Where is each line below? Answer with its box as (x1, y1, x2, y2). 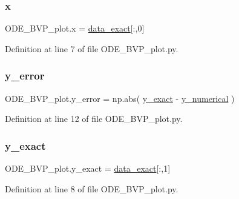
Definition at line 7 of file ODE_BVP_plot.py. (5, 42, 178, 55)
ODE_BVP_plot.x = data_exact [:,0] (5, 22, 145, 35)
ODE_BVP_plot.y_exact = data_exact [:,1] (5, 162, 171, 175)
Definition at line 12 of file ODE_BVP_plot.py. (5, 112, 183, 125)
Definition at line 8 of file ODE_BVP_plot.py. (5, 182, 178, 195)
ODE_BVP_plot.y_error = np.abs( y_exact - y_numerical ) (5, 92, 235, 104)
